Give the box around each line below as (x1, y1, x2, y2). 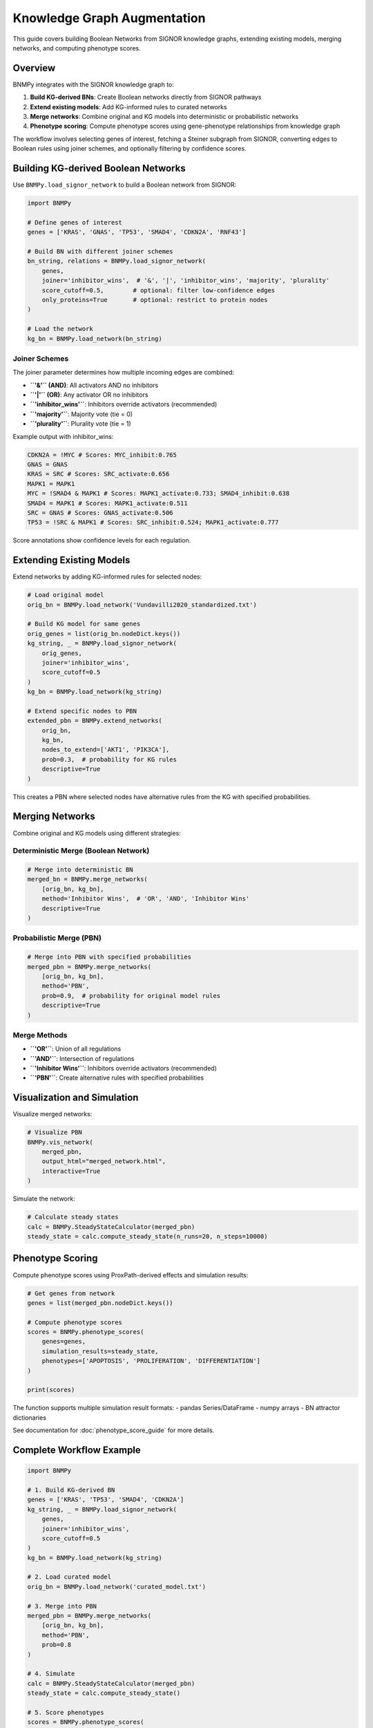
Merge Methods (12, 1030, 68, 1040)
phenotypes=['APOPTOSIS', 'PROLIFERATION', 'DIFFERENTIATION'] (41, 1357, 261, 1365)
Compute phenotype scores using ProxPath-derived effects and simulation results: (12, 1270, 249, 1279)
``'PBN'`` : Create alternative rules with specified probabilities (30, 1073, 204, 1082)
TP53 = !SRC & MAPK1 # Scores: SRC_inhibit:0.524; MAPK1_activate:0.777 (27, 518, 279, 527)
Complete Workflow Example (12, 1444, 141, 1456)
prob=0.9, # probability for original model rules (41, 992, 221, 999)
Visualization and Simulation (12, 1092, 139, 1104)
